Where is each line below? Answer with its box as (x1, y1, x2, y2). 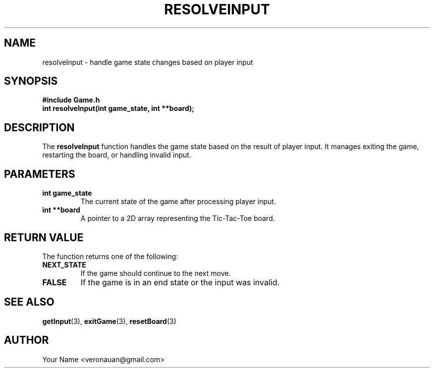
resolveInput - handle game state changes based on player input (42, 57, 253, 66)
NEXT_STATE (42, 260, 86, 269)
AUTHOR (4, 334, 49, 347)
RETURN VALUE (4, 231, 84, 244)
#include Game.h (42, 96, 100, 105)
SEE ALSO (4, 296, 54, 309)
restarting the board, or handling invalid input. (42, 151, 191, 159)
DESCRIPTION (4, 121, 75, 134)
